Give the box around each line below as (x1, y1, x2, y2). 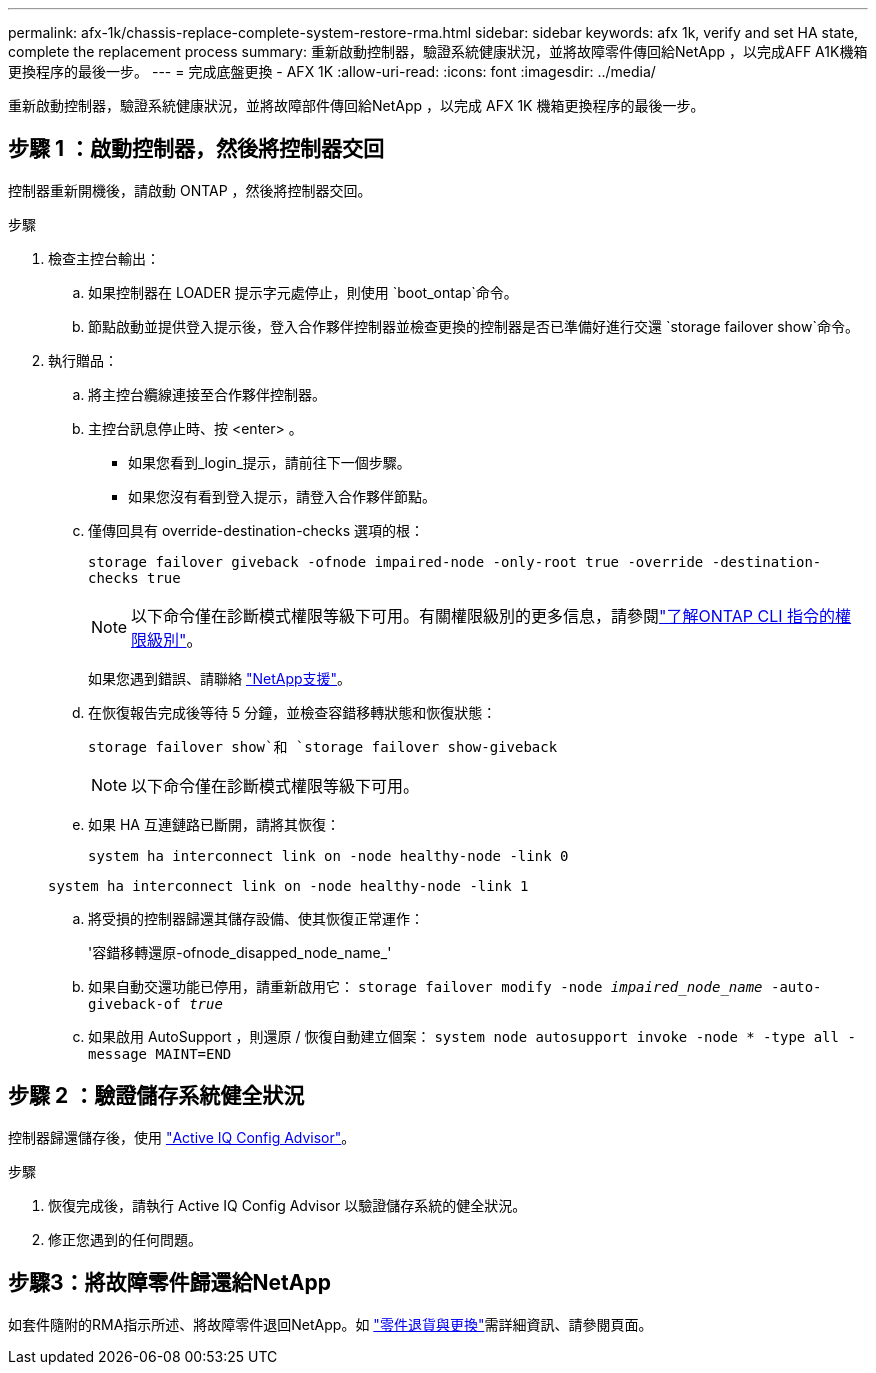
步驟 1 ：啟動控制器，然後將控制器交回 (8, 136, 384, 162)
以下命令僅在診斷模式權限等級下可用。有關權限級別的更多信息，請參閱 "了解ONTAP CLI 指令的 (131, 605, 836, 626)
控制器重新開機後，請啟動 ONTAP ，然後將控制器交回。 (8, 181, 372, 199)
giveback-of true (88, 995, 223, 1012)
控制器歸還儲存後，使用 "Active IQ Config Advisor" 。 (8, 1128, 356, 1146)
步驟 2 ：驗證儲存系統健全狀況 (8, 1083, 305, 1109)
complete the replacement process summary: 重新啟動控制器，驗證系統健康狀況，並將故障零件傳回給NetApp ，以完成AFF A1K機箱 (8, 43, 868, 60)
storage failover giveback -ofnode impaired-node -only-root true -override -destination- (88, 553, 822, 570)
